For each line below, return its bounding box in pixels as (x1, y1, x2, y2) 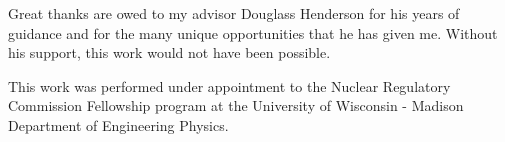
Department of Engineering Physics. (8, 114, 229, 135)
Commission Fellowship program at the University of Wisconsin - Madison (8, 95, 464, 116)
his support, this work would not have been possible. (8, 42, 331, 63)
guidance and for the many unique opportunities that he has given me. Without (8, 22, 498, 43)
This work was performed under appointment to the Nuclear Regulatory (8, 75, 451, 96)
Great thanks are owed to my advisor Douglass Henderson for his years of (8, 3, 460, 23)
